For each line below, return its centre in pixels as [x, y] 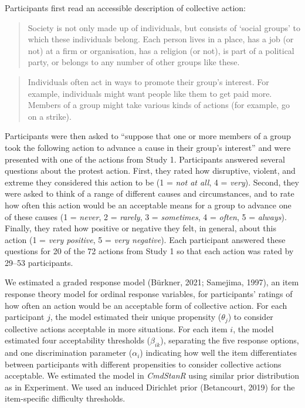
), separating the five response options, [230, 340]
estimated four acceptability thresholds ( [78, 340]
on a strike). [50, 116]
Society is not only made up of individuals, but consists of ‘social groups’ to [164, 27]
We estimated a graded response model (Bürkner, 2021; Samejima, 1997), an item [152, 282]
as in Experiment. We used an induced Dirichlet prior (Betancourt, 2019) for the [150, 387]
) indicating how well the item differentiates [218, 353]
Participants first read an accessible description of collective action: [125, 8]
